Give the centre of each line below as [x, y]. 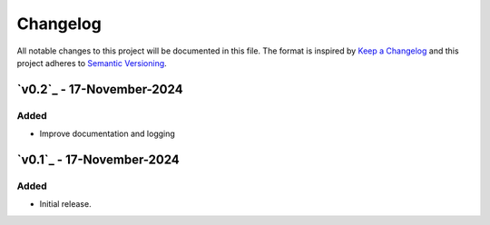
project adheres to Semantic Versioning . [92, 63]
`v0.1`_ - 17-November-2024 [98, 159]
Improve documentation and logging [108, 134]
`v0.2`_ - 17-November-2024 [100, 89]
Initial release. [65, 204]
